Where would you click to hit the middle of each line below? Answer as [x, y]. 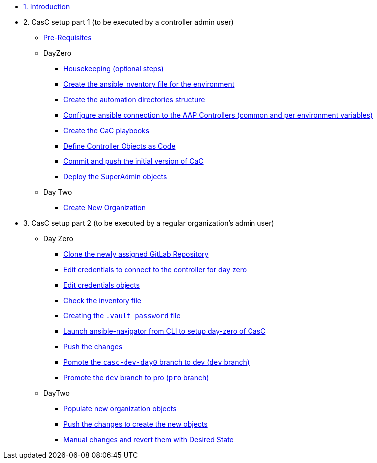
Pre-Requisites [67, 38]
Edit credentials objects [102, 285]
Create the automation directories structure [134, 99]
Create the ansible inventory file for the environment [149, 84]
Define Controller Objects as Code [120, 146]
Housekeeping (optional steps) [114, 69]
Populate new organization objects [120, 408]
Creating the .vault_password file [122, 316]
